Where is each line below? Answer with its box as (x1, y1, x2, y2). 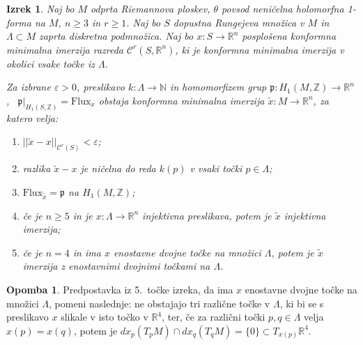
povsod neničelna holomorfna (222, 1, 344, 15)
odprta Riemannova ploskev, (91, 1, 210, 15)
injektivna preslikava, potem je (142, 208, 272, 222)
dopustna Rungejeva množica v (173, 15, 304, 29)
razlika (22, 161, 51, 176)
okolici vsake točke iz (6, 56, 95, 70)
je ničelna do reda (80, 161, 156, 176)
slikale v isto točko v (61, 309, 148, 324)
